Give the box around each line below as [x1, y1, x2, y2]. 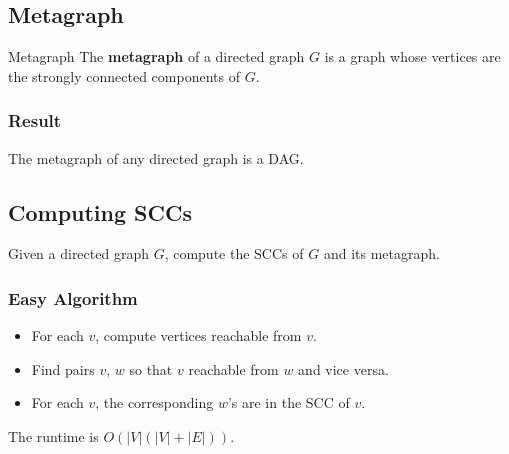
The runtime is [8, 426, 99, 446]
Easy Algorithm [8, 285, 138, 310]
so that [129, 358, 173, 379]
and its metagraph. [323, 243, 440, 264]
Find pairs [31, 358, 95, 379]
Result [8, 108, 62, 133]
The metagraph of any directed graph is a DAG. [8, 147, 304, 168]
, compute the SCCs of [164, 243, 304, 264]
